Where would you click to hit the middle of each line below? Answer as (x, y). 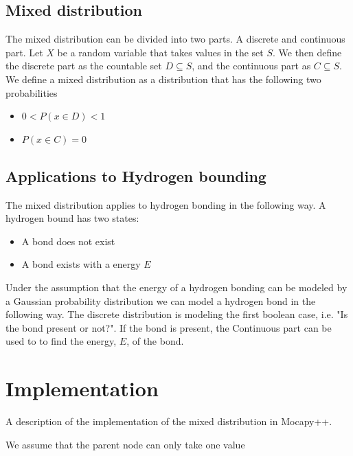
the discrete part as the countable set (84, 66)
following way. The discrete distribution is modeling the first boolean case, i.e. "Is (177, 314)
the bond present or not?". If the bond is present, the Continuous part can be (169, 327)
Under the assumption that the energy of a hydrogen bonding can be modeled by (176, 287)
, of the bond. (155, 341)
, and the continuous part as (251, 66)
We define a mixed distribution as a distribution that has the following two (163, 79)
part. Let (24, 52)
